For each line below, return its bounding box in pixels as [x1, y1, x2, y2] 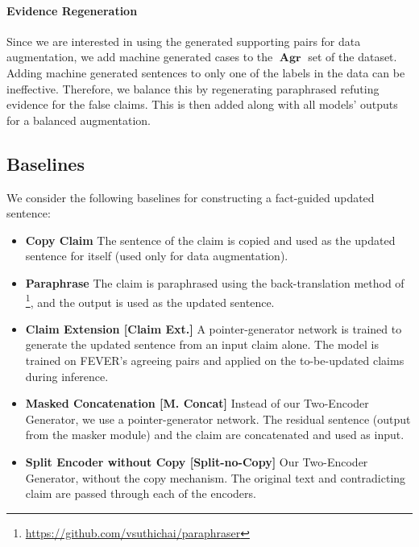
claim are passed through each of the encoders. [25, 485, 256, 502]
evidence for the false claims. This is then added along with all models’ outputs [6, 96, 398, 113]
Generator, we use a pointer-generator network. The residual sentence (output [25, 410, 411, 427]
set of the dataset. [308, 48, 397, 65]
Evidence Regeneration [6, 2, 138, 19]
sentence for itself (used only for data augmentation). [25, 247, 288, 264]
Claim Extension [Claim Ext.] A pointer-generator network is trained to [25, 320, 402, 337]
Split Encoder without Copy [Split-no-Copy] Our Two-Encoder [25, 453, 368, 470]
